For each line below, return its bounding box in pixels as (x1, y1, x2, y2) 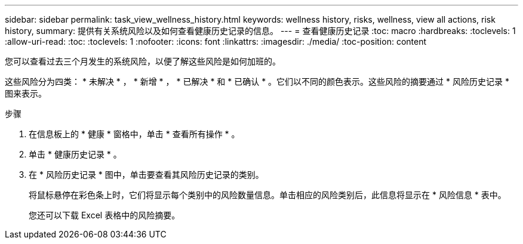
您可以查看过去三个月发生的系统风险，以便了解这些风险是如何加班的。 (5, 56, 281, 66)
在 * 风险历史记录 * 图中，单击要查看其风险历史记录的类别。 (29, 169, 264, 180)
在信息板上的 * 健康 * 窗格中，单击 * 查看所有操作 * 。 (29, 129, 240, 139)
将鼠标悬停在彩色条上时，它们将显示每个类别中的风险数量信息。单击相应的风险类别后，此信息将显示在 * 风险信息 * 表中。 (29, 190, 506, 200)
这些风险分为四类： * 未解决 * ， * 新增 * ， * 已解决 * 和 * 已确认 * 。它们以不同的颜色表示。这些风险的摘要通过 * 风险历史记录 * (5, 76, 509, 87)
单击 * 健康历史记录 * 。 (29, 149, 122, 159)
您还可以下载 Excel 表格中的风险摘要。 (29, 210, 180, 220)
